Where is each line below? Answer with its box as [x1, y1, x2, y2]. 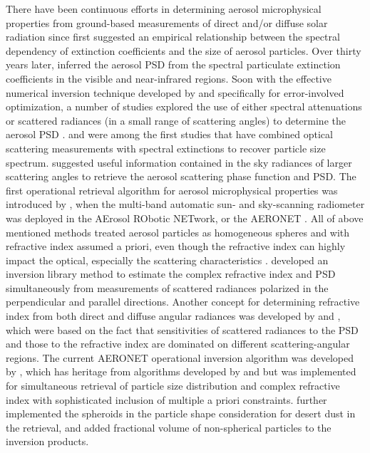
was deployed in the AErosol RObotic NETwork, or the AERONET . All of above [6, 210, 364, 225]
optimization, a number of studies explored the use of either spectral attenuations [6, 99, 362, 114]
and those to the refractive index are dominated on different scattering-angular [6, 336, 350, 351]
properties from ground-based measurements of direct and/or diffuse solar [6, 15, 328, 30]
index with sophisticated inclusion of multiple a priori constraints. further [6, 392, 327, 407]
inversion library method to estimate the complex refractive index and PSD [6, 266, 336, 281]
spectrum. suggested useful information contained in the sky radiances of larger [6, 155, 352, 170]
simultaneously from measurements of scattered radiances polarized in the [6, 280, 329, 295]
